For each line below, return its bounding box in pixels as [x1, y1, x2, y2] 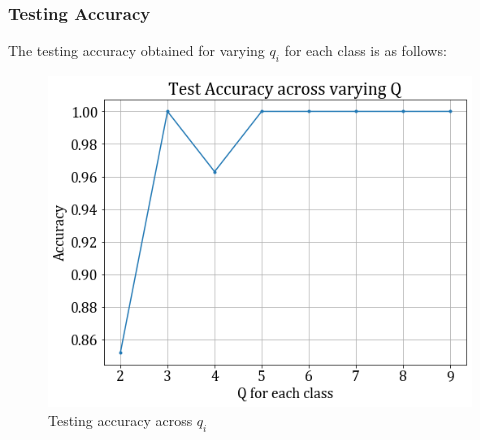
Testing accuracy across [48, 410, 193, 431]
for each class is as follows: [284, 40, 447, 61]
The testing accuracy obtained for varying [8, 40, 265, 61]
